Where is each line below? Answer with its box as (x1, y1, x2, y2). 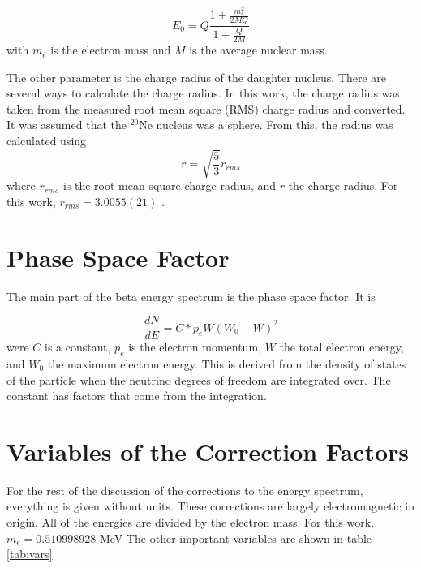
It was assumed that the (6, 116, 127, 133)
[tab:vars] (6, 545, 53, 562)
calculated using (6, 132, 87, 149)
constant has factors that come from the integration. (6, 387, 267, 404)
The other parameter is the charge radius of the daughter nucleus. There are (6, 68, 386, 85)
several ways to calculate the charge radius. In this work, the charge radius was (6, 84, 400, 101)
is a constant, (44, 338, 111, 355)
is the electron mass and (50, 41, 171, 58)
